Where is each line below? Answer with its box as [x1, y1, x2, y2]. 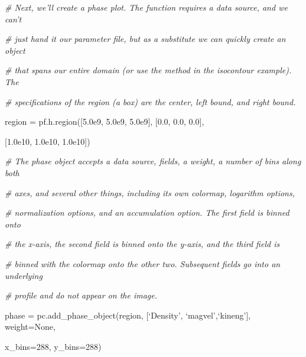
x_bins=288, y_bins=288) [5, 340, 102, 352]
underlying [5, 269, 43, 281]
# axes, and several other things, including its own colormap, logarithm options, [5, 186, 295, 199]
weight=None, [5, 320, 56, 333]
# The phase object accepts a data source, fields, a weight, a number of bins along [5, 155, 301, 167]
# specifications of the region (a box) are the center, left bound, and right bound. [5, 95, 296, 108]
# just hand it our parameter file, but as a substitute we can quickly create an [5, 33, 286, 45]
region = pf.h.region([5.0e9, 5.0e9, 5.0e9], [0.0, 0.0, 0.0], [5, 115, 204, 128]
